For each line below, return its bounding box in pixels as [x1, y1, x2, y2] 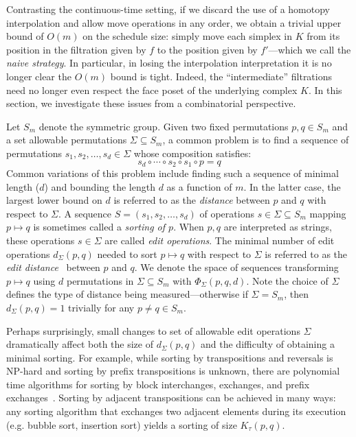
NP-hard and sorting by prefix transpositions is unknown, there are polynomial [6, 364, 340, 378]
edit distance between [6, 260, 100, 274]
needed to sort [97, 246, 157, 261]
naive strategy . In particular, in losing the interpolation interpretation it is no [6, 56, 332, 70]
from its [307, 29, 340, 43]
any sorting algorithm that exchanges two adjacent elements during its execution [6, 404, 346, 418]
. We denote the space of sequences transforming [134, 260, 339, 274]
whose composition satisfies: [133, 145, 252, 160]
